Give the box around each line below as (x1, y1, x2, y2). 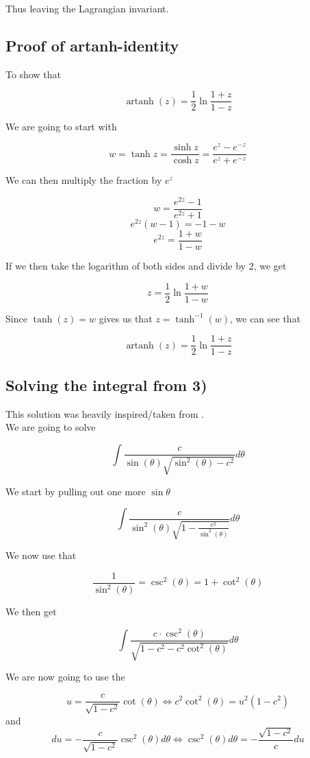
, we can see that (230, 311, 301, 325)
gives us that (99, 311, 153, 325)
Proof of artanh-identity (5, 34, 179, 56)
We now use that (5, 548, 77, 562)
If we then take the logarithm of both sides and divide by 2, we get (5, 259, 287, 273)
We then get (5, 604, 57, 619)
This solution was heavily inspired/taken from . (5, 406, 205, 421)
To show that (5, 67, 61, 81)
